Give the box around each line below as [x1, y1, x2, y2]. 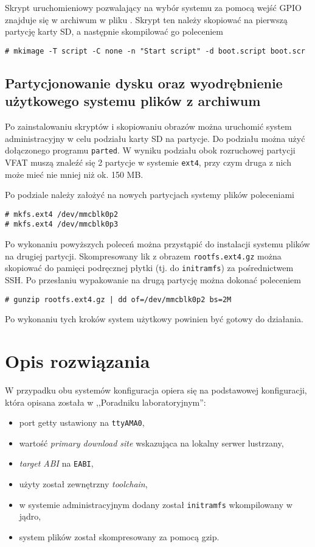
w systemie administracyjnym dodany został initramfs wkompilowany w [19, 498, 292, 510]
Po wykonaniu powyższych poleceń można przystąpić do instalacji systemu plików [5, 238, 310, 250]
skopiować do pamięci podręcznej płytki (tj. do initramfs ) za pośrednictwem [5, 261, 294, 274]
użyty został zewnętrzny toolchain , [19, 478, 148, 490]
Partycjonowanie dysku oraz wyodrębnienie [5, 73, 283, 92]
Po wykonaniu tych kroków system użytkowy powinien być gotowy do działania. [5, 312, 303, 325]
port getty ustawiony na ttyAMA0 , [19, 416, 145, 429]
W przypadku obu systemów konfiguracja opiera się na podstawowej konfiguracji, [5, 383, 307, 396]
